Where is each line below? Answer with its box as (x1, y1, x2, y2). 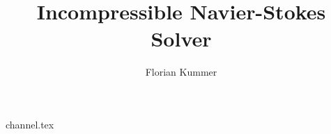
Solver (151, 24, 212, 53)
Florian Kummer (145, 65, 217, 79)
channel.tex (6, 117, 54, 131)
